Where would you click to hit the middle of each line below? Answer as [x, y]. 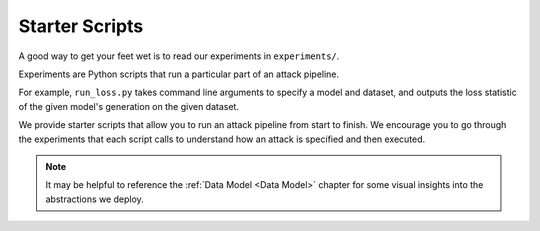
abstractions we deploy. [94, 199]
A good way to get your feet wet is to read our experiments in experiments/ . [179, 56]
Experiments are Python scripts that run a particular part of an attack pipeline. [179, 74]
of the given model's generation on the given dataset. [129, 106]
